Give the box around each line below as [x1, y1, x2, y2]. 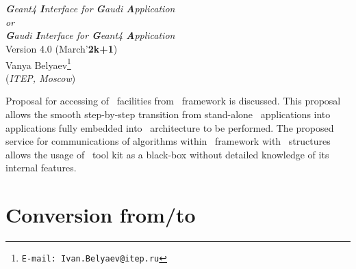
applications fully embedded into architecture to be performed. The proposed [5, 120, 334, 134]
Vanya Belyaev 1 [5, 55, 71, 72]
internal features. [5, 160, 77, 175]
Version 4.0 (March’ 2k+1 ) [5, 41, 118, 55]
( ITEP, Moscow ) [5, 70, 76, 85]
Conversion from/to [5, 201, 196, 229]
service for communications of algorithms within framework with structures [5, 134, 331, 148]
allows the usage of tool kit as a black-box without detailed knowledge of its [5, 147, 329, 161]
